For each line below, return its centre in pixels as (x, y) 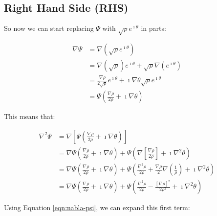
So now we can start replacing (49, 28)
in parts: (153, 28)
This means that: (30, 116)
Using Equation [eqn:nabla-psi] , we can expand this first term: (97, 207)
